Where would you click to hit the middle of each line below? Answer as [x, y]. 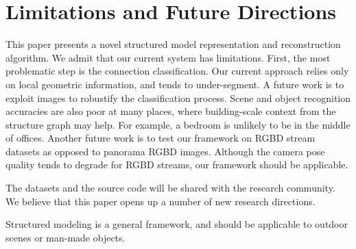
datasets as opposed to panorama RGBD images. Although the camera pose [165, 151]
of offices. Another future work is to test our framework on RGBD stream [161, 138]
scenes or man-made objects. [66, 237]
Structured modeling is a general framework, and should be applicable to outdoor [177, 224]
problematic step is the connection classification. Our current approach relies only [177, 71]
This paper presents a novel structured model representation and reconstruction [173, 44]
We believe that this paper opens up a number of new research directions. [161, 201]
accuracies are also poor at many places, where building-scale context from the [171, 111]
